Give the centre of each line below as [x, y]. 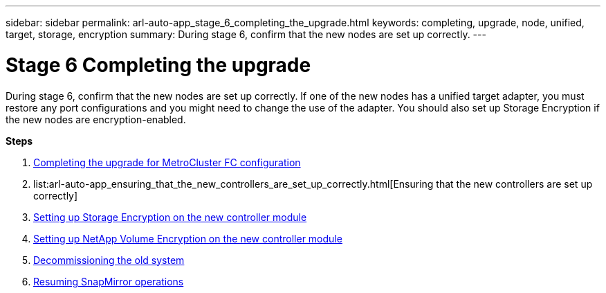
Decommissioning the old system [109, 260]
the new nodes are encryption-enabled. [96, 119]
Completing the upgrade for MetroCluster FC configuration [167, 162]
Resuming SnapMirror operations [109, 281]
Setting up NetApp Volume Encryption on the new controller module [188, 238]
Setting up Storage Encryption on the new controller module [170, 217]
